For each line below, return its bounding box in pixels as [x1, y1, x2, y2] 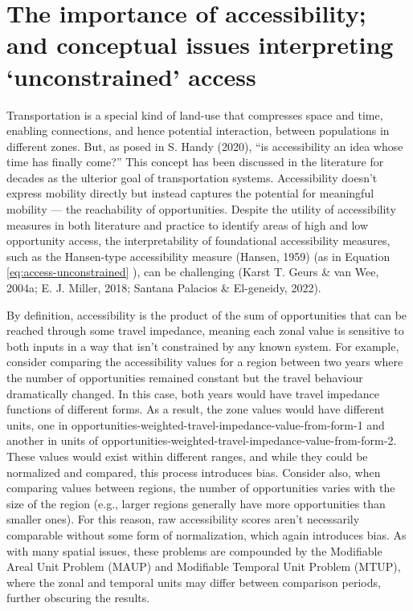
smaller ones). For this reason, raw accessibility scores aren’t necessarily [6, 511, 360, 527]
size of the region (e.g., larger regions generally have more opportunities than [6, 495, 386, 511]
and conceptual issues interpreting [6, 28, 394, 61]
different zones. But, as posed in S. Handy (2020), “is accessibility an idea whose [6, 137, 403, 154]
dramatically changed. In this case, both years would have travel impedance [6, 385, 379, 401]
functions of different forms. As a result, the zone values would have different [6, 401, 385, 418]
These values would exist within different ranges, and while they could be [6, 447, 368, 464]
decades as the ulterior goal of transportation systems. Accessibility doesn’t [6, 169, 378, 185]
